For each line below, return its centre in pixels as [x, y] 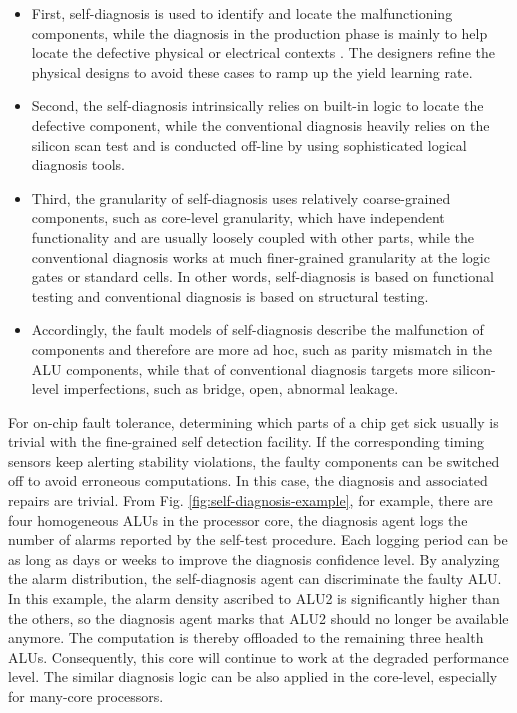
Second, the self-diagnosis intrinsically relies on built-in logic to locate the [257, 105]
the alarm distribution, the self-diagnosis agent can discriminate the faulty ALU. [255, 578]
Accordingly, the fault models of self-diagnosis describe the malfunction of [257, 329]
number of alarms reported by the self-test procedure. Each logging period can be [258, 539]
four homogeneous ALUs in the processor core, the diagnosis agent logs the [238, 519]
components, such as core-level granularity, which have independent [238, 217]
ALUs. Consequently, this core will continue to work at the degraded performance [258, 656]
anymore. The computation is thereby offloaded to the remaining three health [246, 637]
